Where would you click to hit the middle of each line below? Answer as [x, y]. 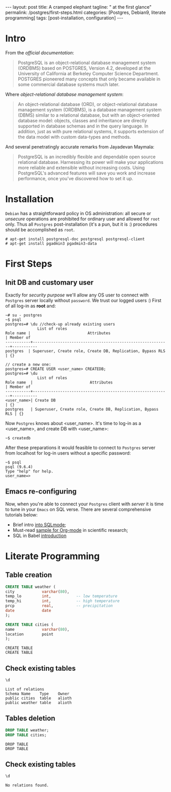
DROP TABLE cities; [26, 735]
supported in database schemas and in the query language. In [83, 126]
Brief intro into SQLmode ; [39, 525]
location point [29, 634]
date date [28, 611]
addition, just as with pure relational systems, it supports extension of [91, 131]
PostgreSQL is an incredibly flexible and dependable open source [87, 157]
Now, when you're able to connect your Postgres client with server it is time [85, 504]
